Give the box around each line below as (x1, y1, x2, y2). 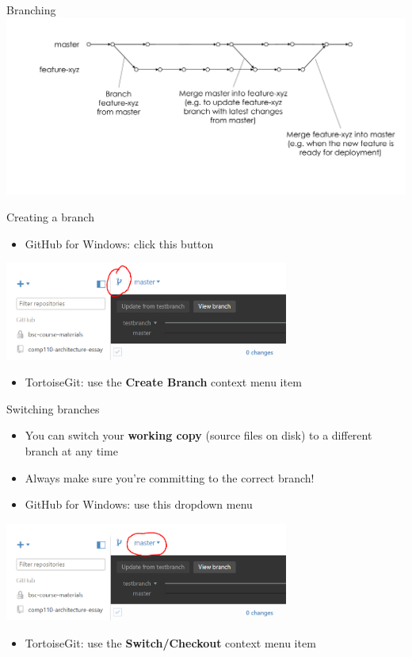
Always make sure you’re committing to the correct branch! (25, 469, 315, 486)
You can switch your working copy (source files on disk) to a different (25, 427, 372, 444)
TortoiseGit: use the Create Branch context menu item (25, 374, 302, 390)
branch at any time (25, 443, 118, 459)
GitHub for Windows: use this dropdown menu (25, 496, 253, 513)
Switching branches (6, 400, 100, 417)
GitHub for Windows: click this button (25, 235, 214, 252)
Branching (6, 2, 56, 17)
